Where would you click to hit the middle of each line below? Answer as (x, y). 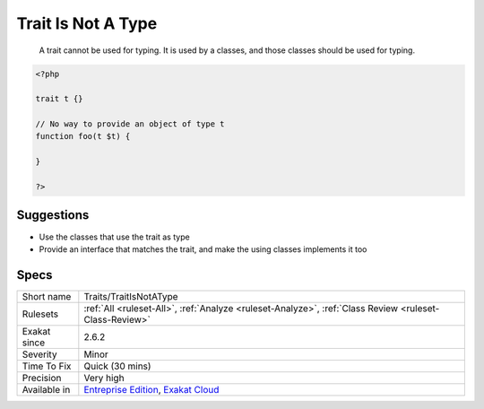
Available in (46, 389)
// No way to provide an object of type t (130, 124)
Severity (39, 354)
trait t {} (59, 99)
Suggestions (53, 215)
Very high (104, 378)
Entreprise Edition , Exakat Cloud (151, 389)
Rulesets (40, 314)
